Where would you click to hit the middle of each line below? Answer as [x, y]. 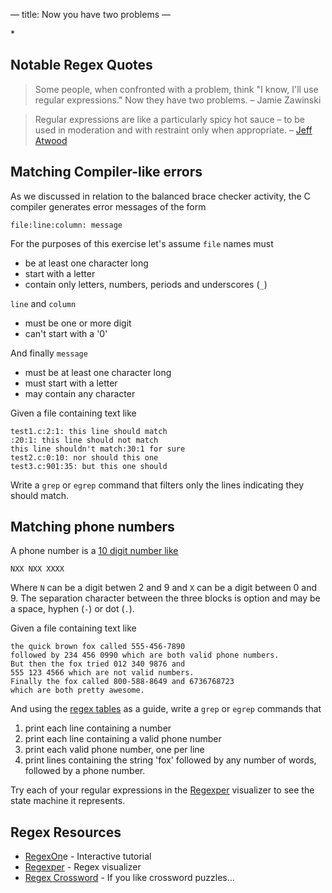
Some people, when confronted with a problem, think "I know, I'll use [176, 89]
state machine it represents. [68, 801]
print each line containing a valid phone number [123, 739]
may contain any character [80, 393]
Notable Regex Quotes [81, 65]
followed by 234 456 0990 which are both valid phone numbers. [145, 655]
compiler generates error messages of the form [108, 206]
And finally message [49, 353]
